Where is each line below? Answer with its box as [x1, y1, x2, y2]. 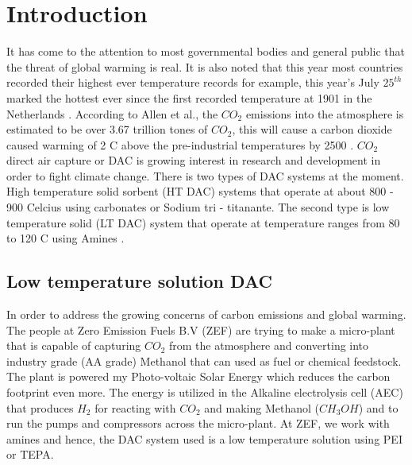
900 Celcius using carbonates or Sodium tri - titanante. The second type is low [6, 199, 390, 215]
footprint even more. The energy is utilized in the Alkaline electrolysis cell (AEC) [6, 384, 403, 401]
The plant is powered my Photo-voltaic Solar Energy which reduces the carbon [6, 368, 391, 385]
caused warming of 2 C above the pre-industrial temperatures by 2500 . [6, 136, 354, 153]
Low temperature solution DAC [6, 269, 272, 293]
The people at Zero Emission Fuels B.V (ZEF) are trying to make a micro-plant [6, 321, 395, 338]
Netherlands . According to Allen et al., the [6, 105, 218, 122]
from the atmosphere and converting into [169, 337, 369, 354]
